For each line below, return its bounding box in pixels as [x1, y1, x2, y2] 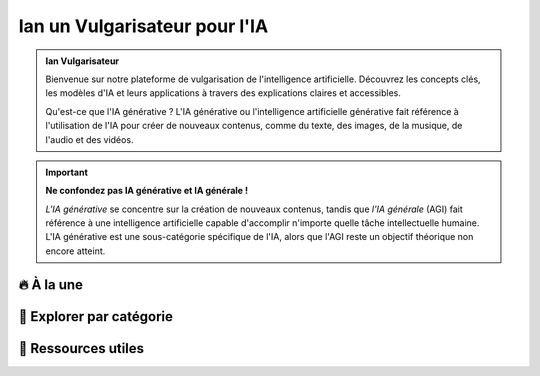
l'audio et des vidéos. [45, 133, 134, 145]
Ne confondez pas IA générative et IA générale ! [45, 185, 249, 197]
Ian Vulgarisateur [45, 55, 120, 67]
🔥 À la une [18, 276, 84, 293]
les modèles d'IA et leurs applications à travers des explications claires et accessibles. [45, 87, 402, 99]
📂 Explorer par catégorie [18, 308, 174, 325]
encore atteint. [45, 245, 106, 257]
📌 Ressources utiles [18, 340, 145, 357]
